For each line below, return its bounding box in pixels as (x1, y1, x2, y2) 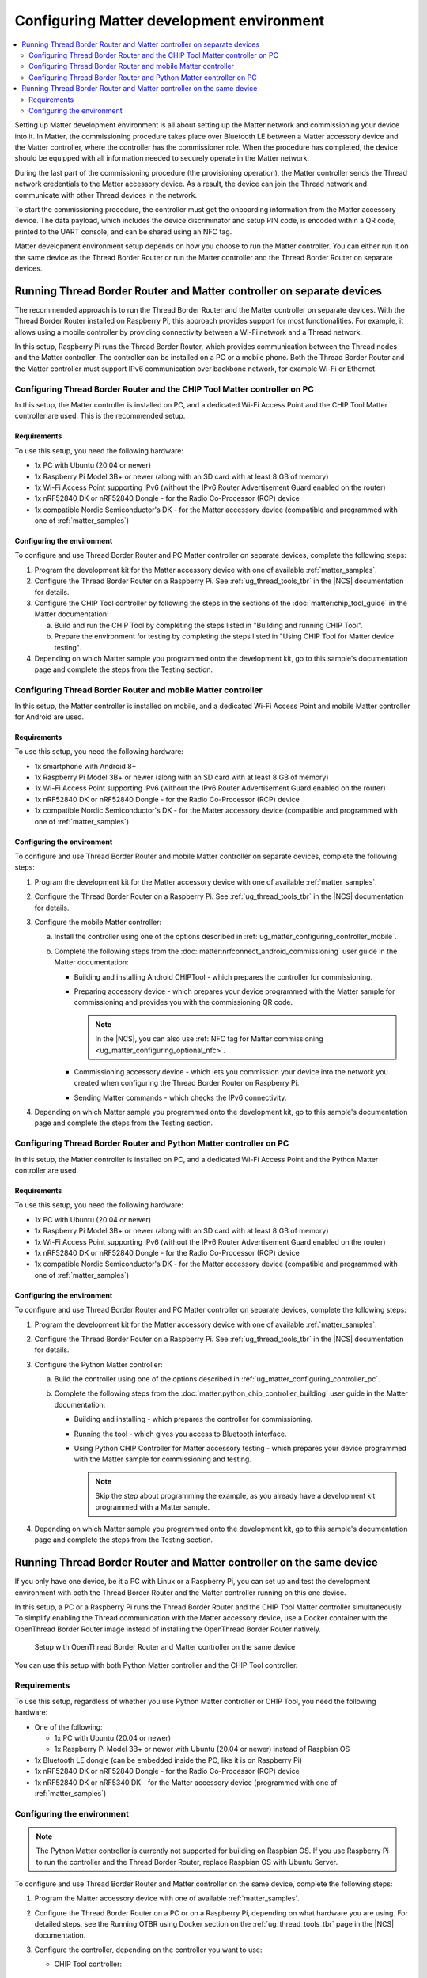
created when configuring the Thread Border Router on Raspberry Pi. (74, 1078, 300, 1088)
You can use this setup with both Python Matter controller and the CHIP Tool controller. (14, 1660, 298, 1669)
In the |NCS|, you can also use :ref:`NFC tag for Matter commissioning (95, 1034, 323, 1044)
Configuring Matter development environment (14, 12, 325, 29)
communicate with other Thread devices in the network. (14, 190, 198, 199)
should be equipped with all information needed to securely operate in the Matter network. (14, 153, 310, 163)
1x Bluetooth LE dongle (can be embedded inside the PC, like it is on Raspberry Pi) (34, 1755, 303, 1764)
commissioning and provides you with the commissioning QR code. (74, 998, 293, 1007)
